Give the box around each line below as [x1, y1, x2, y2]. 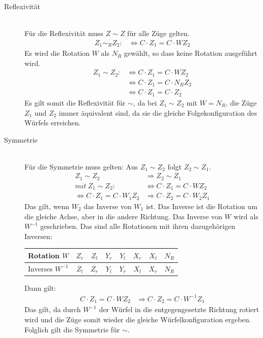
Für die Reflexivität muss [24, 28, 104, 39]
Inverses [28, 263, 53, 274]
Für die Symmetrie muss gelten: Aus [24, 161, 138, 172]
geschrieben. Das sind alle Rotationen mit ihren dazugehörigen [40, 221, 236, 231]
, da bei [133, 97, 157, 108]
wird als [233, 211, 258, 221]
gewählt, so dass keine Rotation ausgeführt [124, 48, 257, 58]
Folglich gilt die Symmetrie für [24, 324, 120, 334]
